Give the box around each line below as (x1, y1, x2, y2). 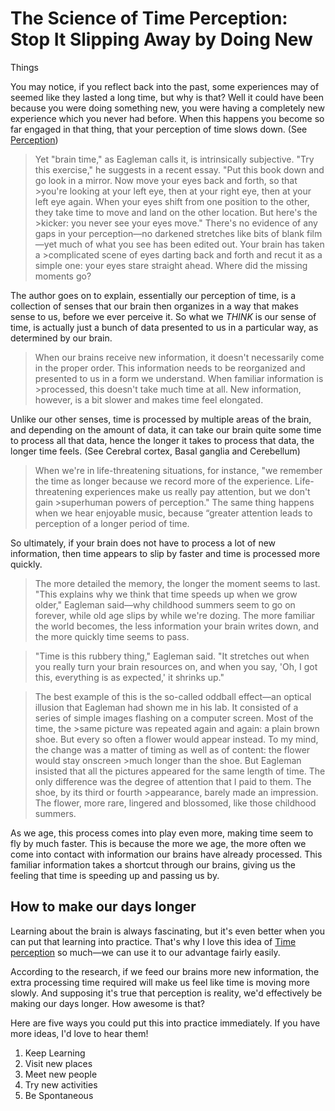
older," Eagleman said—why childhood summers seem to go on (34, 598, 296, 611)
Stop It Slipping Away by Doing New (10, 28, 313, 51)
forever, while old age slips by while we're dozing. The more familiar (34, 609, 316, 621)
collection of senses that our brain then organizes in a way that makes (10, 300, 299, 312)
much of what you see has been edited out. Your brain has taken (59, 238, 325, 250)
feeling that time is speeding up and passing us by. (10, 869, 220, 881)
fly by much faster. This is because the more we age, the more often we (10, 837, 307, 849)
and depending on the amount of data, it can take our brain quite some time (10, 423, 322, 436)
